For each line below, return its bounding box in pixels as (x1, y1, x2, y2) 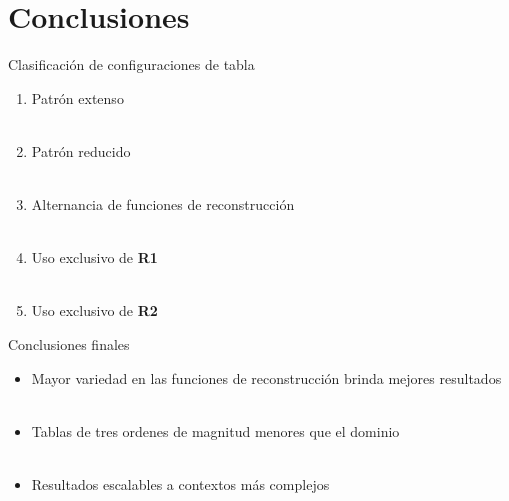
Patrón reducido (31, 140, 131, 161)
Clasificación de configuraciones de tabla (8, 54, 255, 75)
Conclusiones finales (8, 334, 130, 355)
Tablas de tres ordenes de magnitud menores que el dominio (31, 420, 400, 441)
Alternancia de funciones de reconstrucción (31, 194, 295, 215)
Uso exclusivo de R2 (31, 300, 158, 321)
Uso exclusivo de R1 (31, 247, 158, 268)
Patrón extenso (31, 87, 124, 108)
